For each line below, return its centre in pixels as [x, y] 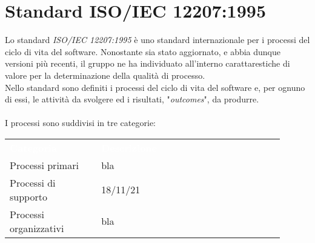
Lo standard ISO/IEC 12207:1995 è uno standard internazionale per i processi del [157, 40]
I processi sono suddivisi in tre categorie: [80, 123]
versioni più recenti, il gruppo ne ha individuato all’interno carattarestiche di [148, 63]
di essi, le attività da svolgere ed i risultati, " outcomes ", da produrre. [132, 99]
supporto [28, 196]
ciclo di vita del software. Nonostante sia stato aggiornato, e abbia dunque [143, 51]
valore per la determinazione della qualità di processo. [105, 75]
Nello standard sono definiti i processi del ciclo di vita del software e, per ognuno [155, 87]
